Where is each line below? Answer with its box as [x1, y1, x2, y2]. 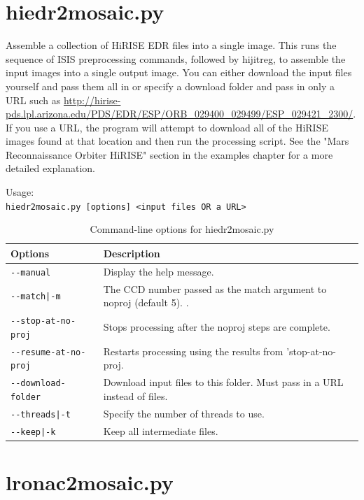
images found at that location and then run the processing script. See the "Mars [6, 134, 349, 148]
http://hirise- [63, 92, 121, 107]
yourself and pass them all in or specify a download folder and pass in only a [6, 78, 335, 93]
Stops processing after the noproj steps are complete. [103, 319, 330, 334]
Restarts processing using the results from [103, 343, 283, 358]
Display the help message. [103, 264, 214, 278]
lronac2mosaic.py [6, 468, 174, 497]
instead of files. [103, 388, 168, 403]
